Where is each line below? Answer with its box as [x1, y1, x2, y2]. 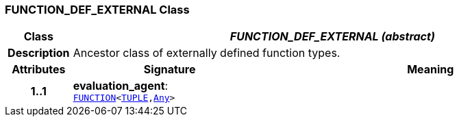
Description [8, 46, 70, 60]
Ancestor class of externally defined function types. [73, 46, 340, 60]
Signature [143, 62, 196, 77]
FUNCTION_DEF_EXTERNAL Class [5, 3, 190, 16]
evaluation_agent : [73, 79, 169, 93]
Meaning [407, 62, 454, 77]
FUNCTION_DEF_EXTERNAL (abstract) [229, 29, 435, 44]
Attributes [12, 62, 66, 77]
